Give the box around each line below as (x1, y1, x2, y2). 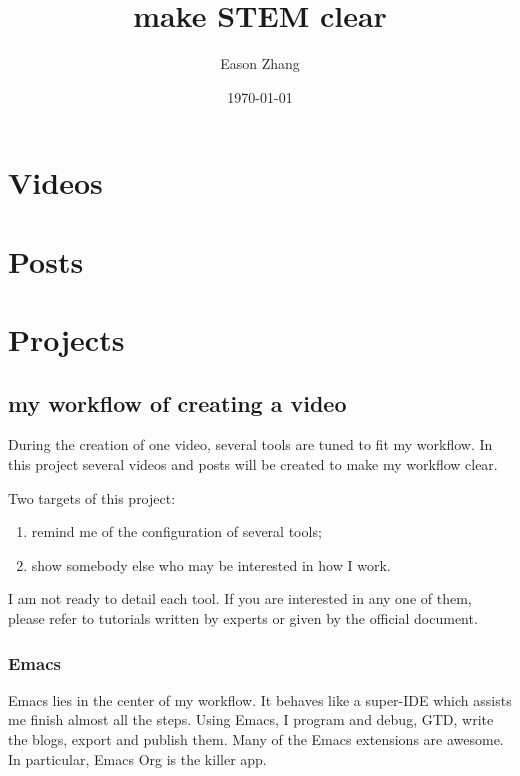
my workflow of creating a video (8, 387, 347, 418)
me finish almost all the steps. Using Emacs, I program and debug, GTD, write (8, 709, 494, 730)
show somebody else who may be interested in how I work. (31, 554, 391, 575)
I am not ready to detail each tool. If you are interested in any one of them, (8, 588, 472, 609)
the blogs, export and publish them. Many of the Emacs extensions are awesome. (8, 729, 504, 750)
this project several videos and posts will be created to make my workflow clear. (8, 454, 498, 475)
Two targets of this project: (8, 487, 176, 508)
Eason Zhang (220, 53, 300, 74)
